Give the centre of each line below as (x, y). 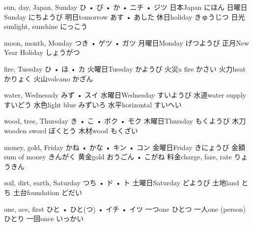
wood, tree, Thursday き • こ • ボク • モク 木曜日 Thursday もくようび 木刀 (125, 121)
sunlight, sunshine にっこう (46, 26)
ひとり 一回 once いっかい (44, 218)
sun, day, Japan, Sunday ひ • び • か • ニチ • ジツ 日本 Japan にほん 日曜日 (126, 7)
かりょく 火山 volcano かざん (49, 78)
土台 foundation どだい (48, 192)
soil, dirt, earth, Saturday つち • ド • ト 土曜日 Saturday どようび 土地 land (122, 183)
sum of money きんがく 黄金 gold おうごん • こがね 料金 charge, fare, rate (118, 157)
